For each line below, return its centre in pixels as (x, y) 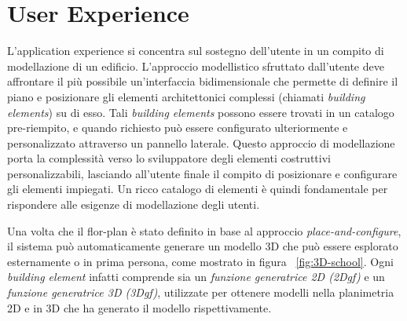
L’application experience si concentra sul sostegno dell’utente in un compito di (196, 51)
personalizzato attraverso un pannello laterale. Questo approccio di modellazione (201, 142)
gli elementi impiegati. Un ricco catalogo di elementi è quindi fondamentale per (198, 189)
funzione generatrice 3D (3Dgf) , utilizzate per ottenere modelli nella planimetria (201, 292)
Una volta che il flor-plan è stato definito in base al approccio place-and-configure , (204, 230)
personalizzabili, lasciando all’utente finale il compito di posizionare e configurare (202, 173)
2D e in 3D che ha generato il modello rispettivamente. (139, 307)
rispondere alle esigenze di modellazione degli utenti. (134, 204)
